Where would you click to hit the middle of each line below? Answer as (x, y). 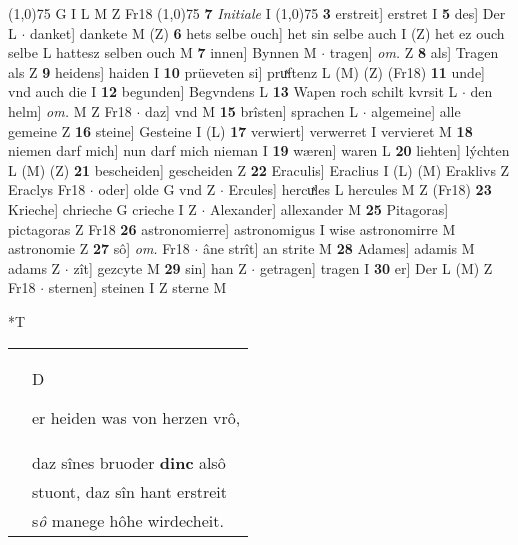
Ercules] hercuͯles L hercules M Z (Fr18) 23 (360, 189)
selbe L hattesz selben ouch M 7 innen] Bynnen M (162, 52)
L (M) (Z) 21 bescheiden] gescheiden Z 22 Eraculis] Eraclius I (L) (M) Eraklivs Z (259, 169)
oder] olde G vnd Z (157, 189)
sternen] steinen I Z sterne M (137, 287)
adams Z (34, 267)
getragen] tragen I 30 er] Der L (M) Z (376, 267)
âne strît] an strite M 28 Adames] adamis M (339, 248)
